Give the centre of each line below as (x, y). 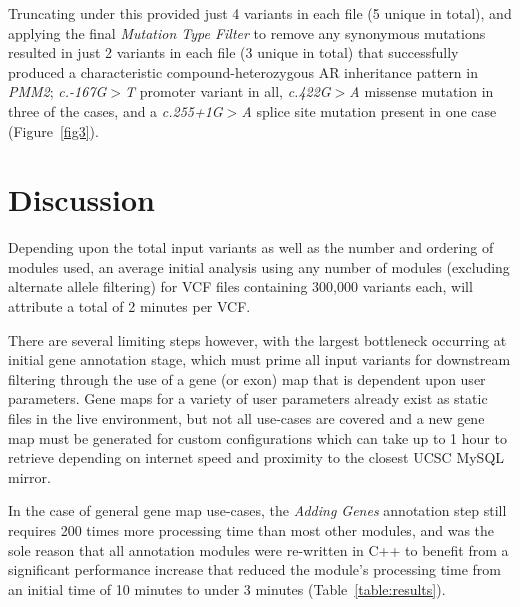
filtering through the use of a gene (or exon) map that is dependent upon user (247, 378)
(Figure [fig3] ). (53, 130)
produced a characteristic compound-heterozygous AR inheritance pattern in (243, 71)
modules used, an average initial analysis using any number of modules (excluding (259, 266)
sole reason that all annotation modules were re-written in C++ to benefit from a (258, 549)
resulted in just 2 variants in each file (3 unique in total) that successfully (233, 52)
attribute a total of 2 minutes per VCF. (129, 306)
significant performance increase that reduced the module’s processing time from (254, 569)
